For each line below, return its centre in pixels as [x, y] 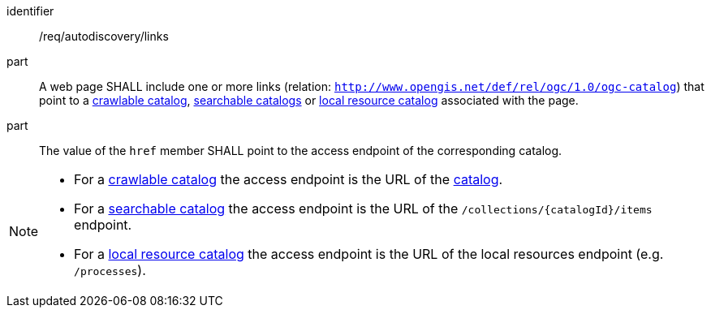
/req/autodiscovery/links [104, 36]
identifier [30, 11]
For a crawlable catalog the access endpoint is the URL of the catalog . [289, 179]
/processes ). [110, 270]
